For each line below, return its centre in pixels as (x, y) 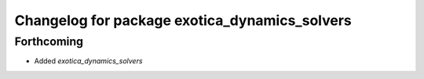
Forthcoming (49, 41)
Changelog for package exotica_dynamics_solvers (183, 20)
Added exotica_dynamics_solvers (88, 61)
